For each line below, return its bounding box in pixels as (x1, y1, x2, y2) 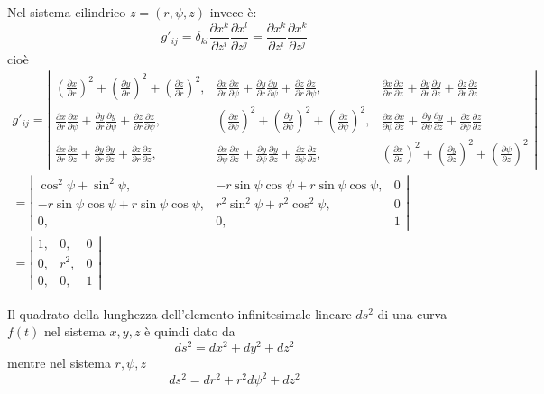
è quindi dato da (144, 322, 235, 341)
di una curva (377, 304, 447, 323)
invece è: (209, 3, 257, 21)
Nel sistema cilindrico (7, 3, 126, 21)
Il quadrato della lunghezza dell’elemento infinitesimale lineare (7, 304, 352, 323)
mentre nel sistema (7, 353, 111, 371)
